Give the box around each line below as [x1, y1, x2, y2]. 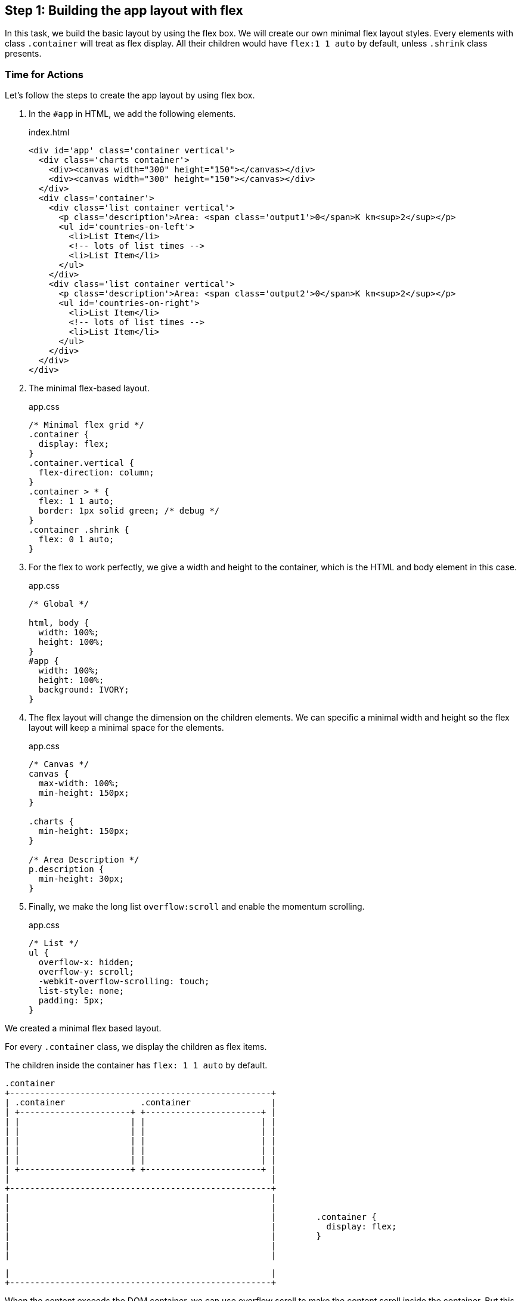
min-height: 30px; [38, 874, 125, 884]
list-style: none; [38, 986, 125, 996]
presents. [5, 48, 42, 59]
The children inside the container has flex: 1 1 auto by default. [5, 1060, 268, 1071]
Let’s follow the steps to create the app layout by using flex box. [5, 90, 255, 101]
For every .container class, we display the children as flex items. [5, 1042, 267, 1052]
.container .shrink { [29, 525, 129, 535]
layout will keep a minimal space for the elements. [29, 722, 224, 733]
